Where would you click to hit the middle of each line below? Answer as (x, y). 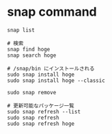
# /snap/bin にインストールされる (51, 68)
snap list (21, 30)
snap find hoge (29, 49)
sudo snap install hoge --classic (56, 80)
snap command (52, 12)
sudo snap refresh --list (44, 111)
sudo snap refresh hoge (41, 124)
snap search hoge (32, 55)
